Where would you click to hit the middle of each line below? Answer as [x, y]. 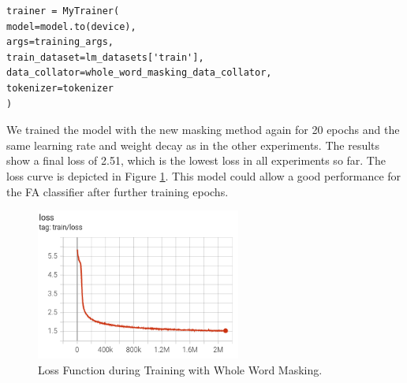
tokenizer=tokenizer [60, 88]
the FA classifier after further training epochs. [118, 191]
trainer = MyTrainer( [63, 11]
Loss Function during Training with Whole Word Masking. [180, 369]
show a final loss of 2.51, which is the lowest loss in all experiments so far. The [196, 160]
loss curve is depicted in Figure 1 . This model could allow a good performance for [204, 175]
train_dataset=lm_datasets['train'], [105, 57]
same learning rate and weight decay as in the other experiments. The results [193, 145]
